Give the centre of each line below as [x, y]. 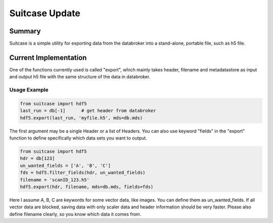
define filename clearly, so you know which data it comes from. [75, 214]
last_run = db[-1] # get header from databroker [88, 111]
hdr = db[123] [37, 159]
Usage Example [29, 90]
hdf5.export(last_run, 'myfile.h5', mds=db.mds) [81, 118]
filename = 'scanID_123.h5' [55, 180]
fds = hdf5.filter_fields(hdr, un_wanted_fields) [83, 173]
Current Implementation [48, 57]
